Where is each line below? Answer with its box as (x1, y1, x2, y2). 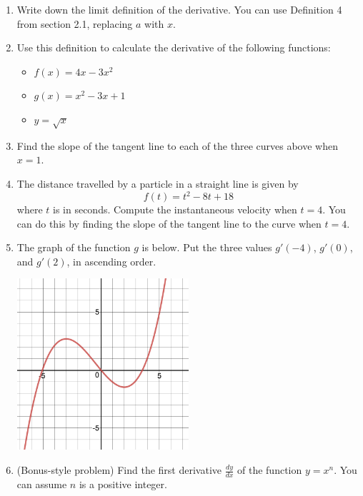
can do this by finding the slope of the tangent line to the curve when (16, 216, 322, 231)
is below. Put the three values (141, 240, 272, 255)
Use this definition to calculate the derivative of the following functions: (16, 40, 331, 55)
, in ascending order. (66, 253, 156, 268)
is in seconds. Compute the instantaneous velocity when (53, 202, 297, 217)
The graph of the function (16, 240, 131, 255)
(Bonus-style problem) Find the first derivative (16, 462, 222, 477)
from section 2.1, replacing (16, 16, 133, 31)
